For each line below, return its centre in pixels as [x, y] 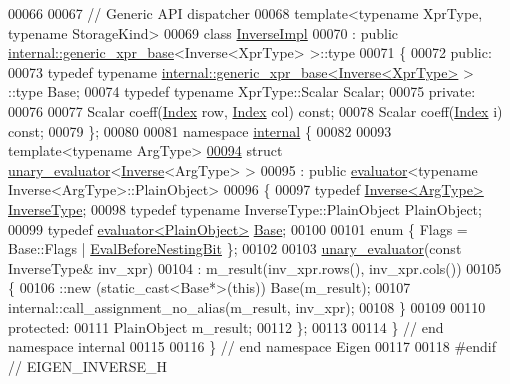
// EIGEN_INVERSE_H [87, 365]
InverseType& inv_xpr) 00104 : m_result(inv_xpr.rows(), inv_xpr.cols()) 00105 [255, 267]
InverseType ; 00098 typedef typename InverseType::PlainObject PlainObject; [245, 208]
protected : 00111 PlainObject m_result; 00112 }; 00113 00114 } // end [226, 326]
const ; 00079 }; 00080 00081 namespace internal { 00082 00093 [200, 130]
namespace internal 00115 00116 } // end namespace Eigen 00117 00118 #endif [252, 346]
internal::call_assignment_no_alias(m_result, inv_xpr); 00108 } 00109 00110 [247, 306]
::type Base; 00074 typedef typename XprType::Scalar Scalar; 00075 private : [242, 91]
